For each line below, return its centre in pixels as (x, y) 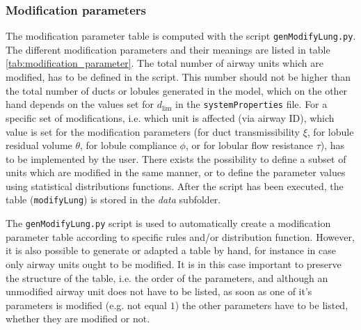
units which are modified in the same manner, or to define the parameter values (176, 172)
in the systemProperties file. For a (251, 104)
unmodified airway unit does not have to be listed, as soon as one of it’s (159, 291)
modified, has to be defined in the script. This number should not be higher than (178, 77)
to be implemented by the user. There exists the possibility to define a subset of (176, 158)
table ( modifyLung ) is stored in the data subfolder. (113, 199)
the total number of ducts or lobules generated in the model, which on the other (177, 90)
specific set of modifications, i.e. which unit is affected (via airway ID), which (170, 117)
